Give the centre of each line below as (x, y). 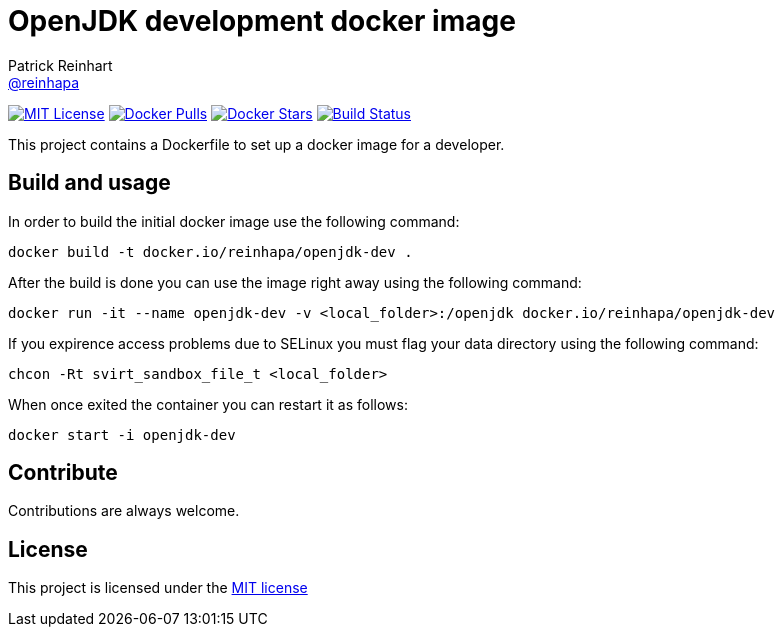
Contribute (63, 473)
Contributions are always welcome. (124, 511)
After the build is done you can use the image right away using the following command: (295, 282)
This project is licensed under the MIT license (158, 588)
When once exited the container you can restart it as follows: (208, 404)
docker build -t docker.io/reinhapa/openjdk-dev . (210, 251)
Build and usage (89, 183)
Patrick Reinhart (60, 65)
